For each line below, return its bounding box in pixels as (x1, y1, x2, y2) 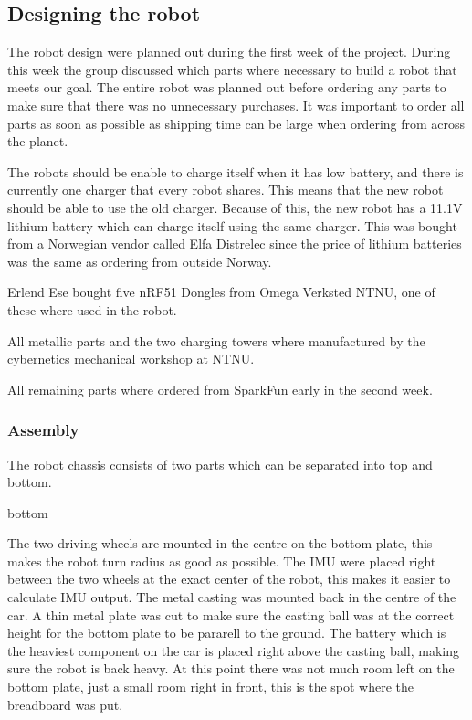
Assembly (7, 418, 79, 441)
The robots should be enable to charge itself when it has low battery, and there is (7, 162, 464, 181)
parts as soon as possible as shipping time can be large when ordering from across (7, 113, 466, 132)
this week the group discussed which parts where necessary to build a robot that (7, 59, 457, 79)
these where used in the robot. (7, 300, 177, 319)
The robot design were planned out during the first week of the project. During (7, 42, 451, 61)
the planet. (7, 132, 68, 151)
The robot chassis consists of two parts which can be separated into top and (7, 454, 433, 473)
